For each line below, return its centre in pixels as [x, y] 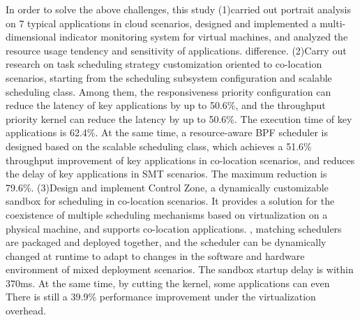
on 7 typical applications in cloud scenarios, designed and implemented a [161, 23]
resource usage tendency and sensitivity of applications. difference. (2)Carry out [176, 50]
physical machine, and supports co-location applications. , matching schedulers [174, 228]
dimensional [31, 37]
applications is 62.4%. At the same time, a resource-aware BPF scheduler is [167, 132]
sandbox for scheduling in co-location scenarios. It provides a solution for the [170, 201]
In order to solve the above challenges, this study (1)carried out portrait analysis [178, 9]
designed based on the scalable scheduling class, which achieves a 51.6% [159, 146]
